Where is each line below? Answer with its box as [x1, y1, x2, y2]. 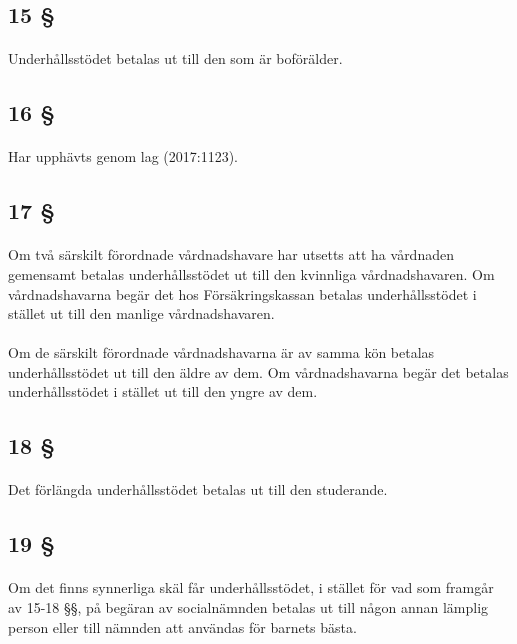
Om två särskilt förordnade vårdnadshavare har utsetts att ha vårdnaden [8, 244, 454, 265]
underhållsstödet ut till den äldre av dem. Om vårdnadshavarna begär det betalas [8, 361, 509, 382]
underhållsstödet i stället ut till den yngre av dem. [8, 381, 318, 402]
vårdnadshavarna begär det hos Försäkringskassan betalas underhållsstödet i [8, 283, 477, 304]
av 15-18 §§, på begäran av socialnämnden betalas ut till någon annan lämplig [8, 597, 489, 617]
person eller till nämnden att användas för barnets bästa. [8, 616, 357, 637]
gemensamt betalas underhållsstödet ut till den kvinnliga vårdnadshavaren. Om [8, 263, 495, 284]
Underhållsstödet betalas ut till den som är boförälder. [8, 48, 343, 69]
